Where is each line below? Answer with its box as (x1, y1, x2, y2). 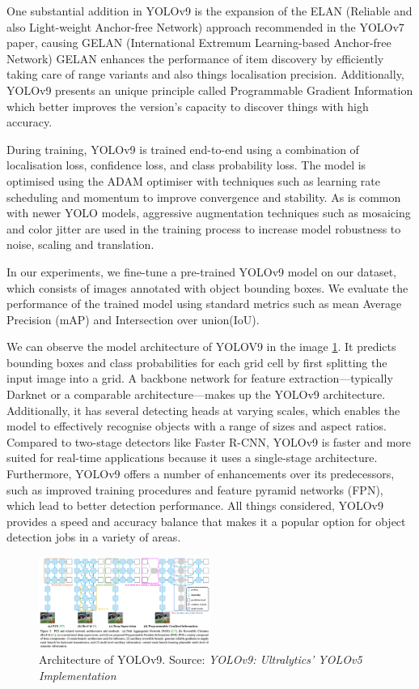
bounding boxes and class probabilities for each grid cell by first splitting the (6, 353, 387, 370)
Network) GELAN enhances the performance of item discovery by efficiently (6, 49, 384, 66)
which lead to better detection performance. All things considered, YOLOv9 (6, 497, 384, 514)
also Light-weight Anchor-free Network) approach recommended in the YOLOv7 (6, 18, 404, 35)
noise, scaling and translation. (6, 236, 154, 253)
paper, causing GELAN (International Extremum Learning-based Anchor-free (6, 34, 391, 51)
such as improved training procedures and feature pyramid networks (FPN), (6, 481, 383, 498)
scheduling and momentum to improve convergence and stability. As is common (6, 188, 401, 205)
